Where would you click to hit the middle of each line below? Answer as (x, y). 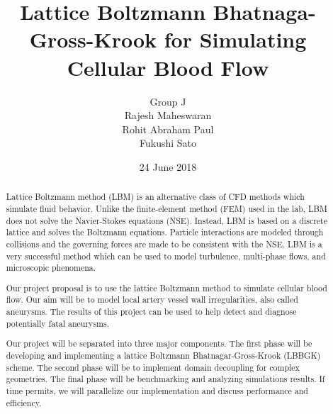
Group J (168, 101)
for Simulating (235, 39)
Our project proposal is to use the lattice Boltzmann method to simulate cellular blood (166, 287)
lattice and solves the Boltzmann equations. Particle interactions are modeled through (165, 232)
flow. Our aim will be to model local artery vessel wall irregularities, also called (152, 300)
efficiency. (24, 402)
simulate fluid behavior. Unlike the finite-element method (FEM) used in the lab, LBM (166, 208)
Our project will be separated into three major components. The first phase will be (159, 343)
